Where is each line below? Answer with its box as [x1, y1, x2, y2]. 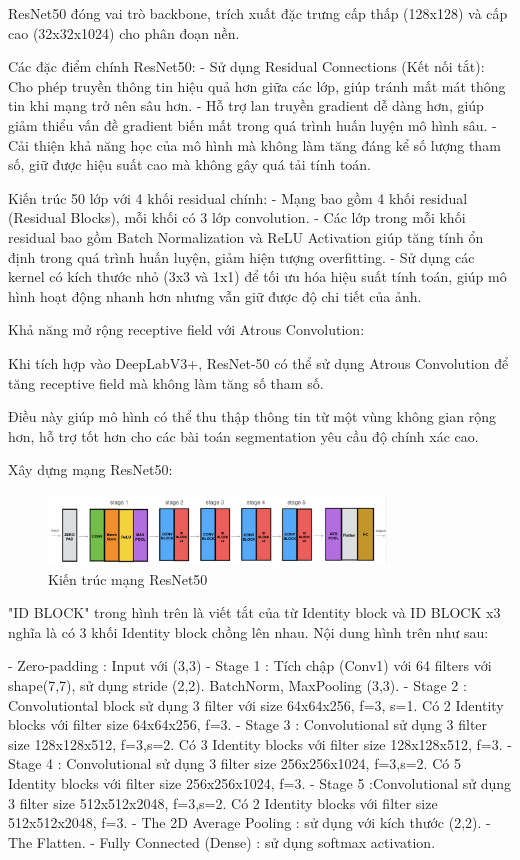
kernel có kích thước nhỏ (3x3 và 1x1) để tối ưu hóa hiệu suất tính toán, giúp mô [8, 266, 507, 287]
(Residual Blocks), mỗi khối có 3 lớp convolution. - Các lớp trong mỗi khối [8, 207, 466, 228]
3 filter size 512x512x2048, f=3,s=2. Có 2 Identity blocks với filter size [8, 792, 438, 813]
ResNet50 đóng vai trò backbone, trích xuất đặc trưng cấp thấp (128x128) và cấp [8, 3, 508, 23]
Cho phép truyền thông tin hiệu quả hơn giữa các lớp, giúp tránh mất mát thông [8, 75, 506, 96]
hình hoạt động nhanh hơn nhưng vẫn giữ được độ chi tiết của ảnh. [8, 285, 422, 306]
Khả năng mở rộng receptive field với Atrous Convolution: [8, 319, 365, 340]
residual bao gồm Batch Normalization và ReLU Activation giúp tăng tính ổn [8, 226, 484, 247]
